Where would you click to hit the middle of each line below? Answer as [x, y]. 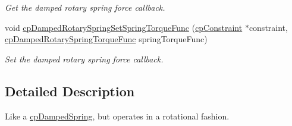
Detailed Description [70, 91]
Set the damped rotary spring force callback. [84, 59]
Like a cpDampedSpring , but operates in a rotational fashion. [117, 116]
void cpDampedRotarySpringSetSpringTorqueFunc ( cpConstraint [124, 27]
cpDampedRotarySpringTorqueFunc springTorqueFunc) [106, 39]
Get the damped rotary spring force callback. [85, 7]
